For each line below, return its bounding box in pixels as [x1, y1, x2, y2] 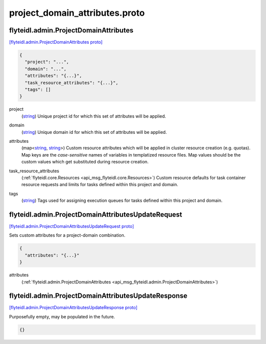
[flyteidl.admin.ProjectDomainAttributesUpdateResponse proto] [9, 305, 138, 311]
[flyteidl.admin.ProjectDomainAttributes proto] [9, 39, 103, 45]
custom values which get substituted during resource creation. [21, 159, 149, 165]
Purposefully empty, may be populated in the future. [9, 313, 115, 319]
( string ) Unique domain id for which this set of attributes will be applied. [21, 129, 167, 135]
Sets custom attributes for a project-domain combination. [9, 232, 126, 238]
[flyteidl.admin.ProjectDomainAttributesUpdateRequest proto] [9, 223, 134, 229]
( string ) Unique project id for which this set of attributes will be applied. [21, 113, 166, 119]
